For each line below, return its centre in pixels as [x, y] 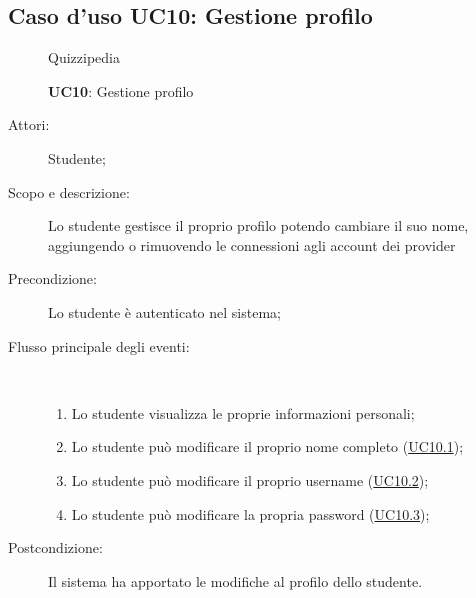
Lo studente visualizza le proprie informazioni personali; [243, 412]
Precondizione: [52, 278]
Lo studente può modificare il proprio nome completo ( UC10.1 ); [267, 446]
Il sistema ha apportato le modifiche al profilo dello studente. [235, 580]
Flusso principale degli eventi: [99, 345]
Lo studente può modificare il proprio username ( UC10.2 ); [250, 479]
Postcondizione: [55, 547]
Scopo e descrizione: [69, 191]
